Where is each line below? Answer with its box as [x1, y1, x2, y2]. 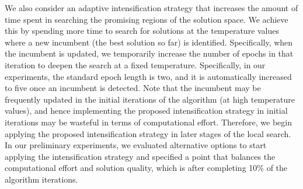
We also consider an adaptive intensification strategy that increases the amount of [5, 2, 298, 13]
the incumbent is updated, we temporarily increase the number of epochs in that [5, 47, 294, 60]
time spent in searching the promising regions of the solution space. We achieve [5, 13, 288, 25]
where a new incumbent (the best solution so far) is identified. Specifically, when [5, 36, 293, 48]
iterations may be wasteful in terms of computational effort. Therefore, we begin [5, 116, 292, 128]
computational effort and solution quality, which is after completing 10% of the [5, 162, 288, 174]
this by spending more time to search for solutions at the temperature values [5, 24, 280, 37]
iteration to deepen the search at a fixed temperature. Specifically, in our [5, 58, 266, 71]
